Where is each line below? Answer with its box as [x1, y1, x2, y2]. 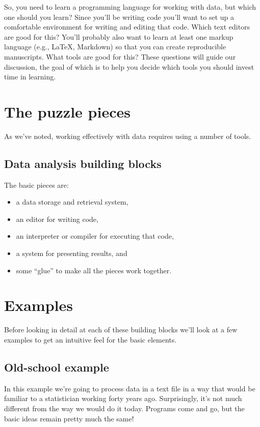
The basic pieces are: [4, 179, 69, 190]
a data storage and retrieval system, [16, 196, 128, 207]
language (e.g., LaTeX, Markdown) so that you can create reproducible [4, 41, 226, 52]
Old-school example [4, 359, 109, 375]
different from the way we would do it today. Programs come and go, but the [4, 403, 245, 413]
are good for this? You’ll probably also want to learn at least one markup [4, 31, 233, 42]
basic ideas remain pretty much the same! [4, 413, 134, 423]
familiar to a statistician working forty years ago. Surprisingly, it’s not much [4, 393, 242, 404]
